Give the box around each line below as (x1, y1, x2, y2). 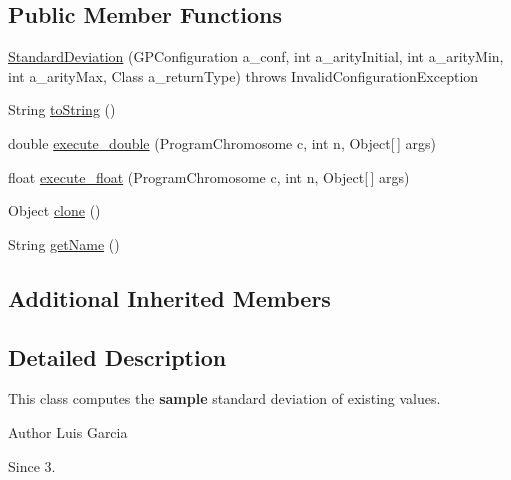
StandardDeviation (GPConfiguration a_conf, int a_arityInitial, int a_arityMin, (8, 46, 504, 67)
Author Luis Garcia (8, 421, 128, 442)
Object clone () (8, 200, 101, 221)
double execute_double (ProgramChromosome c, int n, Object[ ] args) (8, 132, 436, 153)
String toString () (8, 99, 116, 120)
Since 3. (8, 455, 56, 476)
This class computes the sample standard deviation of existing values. (8, 388, 441, 409)
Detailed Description (8, 341, 227, 372)
